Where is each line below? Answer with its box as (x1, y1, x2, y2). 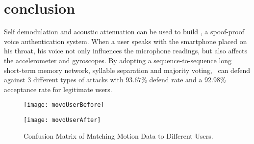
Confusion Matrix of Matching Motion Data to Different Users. (24, 130, 213, 141)
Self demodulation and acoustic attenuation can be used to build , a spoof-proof (4, 26, 244, 37)
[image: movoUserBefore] (24, 101, 104, 109)
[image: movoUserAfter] (24, 116, 101, 123)
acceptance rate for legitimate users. (4, 84, 112, 94)
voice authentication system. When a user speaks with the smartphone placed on (4, 36, 247, 46)
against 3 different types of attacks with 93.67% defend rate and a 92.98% (4, 74, 226, 85)
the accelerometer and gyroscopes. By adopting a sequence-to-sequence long (4, 55, 232, 65)
